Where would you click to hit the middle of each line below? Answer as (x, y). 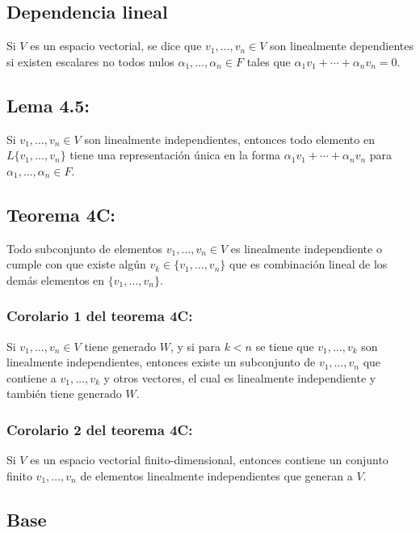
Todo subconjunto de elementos (85, 248)
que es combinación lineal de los (308, 264)
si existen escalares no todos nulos (90, 61)
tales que (269, 61)
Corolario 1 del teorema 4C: (100, 316)
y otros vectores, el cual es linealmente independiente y (240, 377)
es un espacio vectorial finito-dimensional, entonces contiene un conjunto (209, 460)
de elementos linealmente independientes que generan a (216, 475)
